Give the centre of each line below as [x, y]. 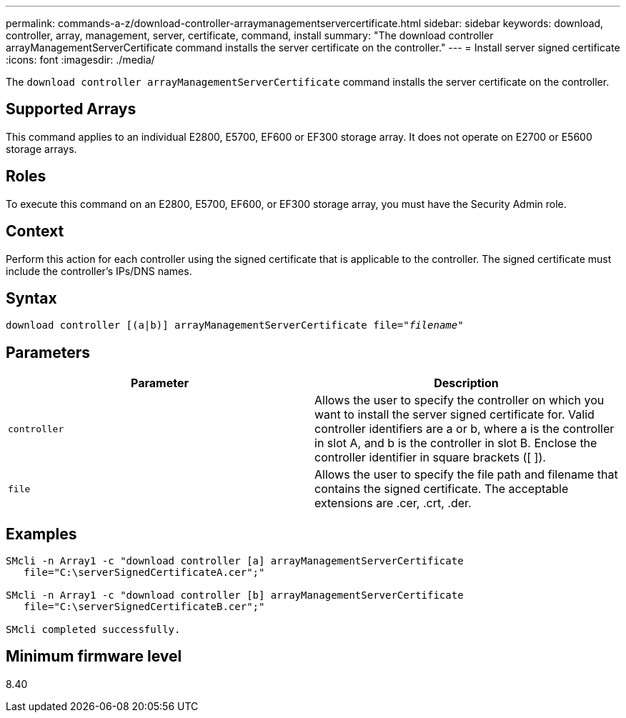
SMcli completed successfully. [93, 630]
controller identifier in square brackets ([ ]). [430, 458]
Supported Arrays [71, 109]
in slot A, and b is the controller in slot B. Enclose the [456, 443]
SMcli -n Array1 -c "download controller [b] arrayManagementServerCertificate [235, 595]
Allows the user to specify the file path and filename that [466, 475]
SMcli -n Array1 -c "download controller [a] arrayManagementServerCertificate [235, 561]
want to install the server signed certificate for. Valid [454, 415]
